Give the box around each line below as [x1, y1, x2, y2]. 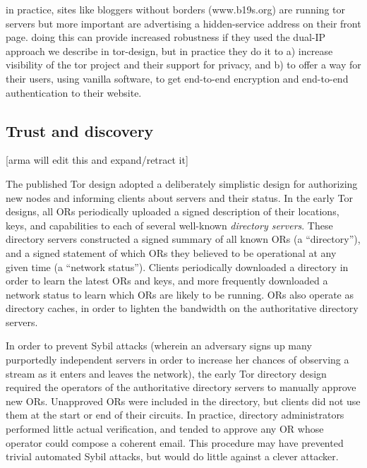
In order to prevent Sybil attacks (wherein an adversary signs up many [6, 338, 312, 353]
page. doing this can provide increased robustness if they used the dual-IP [6, 30, 326, 44]
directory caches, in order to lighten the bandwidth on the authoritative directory [6, 301, 359, 316]
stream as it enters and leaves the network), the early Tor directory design [6, 366, 327, 380]
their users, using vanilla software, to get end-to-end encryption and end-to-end [6, 71, 349, 85]
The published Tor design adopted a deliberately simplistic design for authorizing [6, 176, 358, 191]
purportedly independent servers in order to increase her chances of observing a [6, 352, 349, 367]
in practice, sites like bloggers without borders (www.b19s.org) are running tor [6, 2, 345, 16]
